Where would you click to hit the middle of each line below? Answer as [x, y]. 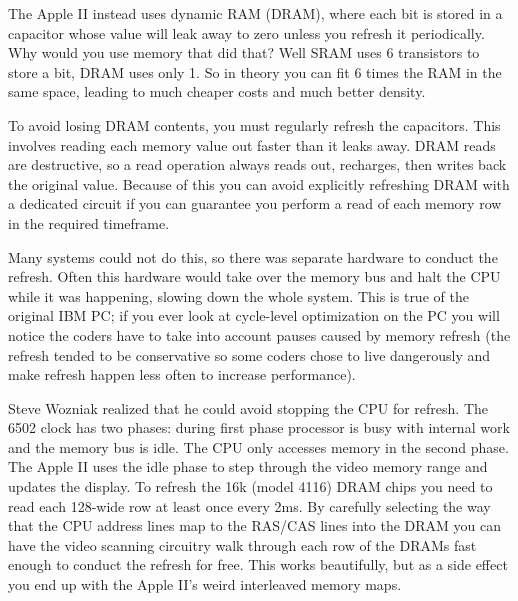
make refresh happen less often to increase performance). [182, 374]
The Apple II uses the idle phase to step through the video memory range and [248, 466]
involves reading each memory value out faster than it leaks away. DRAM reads [252, 144]
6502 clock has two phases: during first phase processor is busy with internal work [259, 427]
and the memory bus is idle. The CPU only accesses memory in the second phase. [258, 446]
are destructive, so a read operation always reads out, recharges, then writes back [257, 164]
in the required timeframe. [89, 222]
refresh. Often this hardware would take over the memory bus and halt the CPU [254, 276]
